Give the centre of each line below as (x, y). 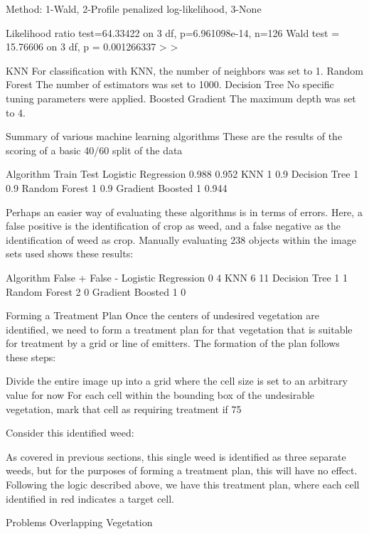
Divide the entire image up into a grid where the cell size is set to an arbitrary (177, 381)
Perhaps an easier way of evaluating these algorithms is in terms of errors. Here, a (184, 212)
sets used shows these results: (70, 253)
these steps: (31, 357)
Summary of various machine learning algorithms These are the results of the (174, 136)
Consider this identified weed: (70, 433)
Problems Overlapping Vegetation (79, 522)
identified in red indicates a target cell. (90, 498)
